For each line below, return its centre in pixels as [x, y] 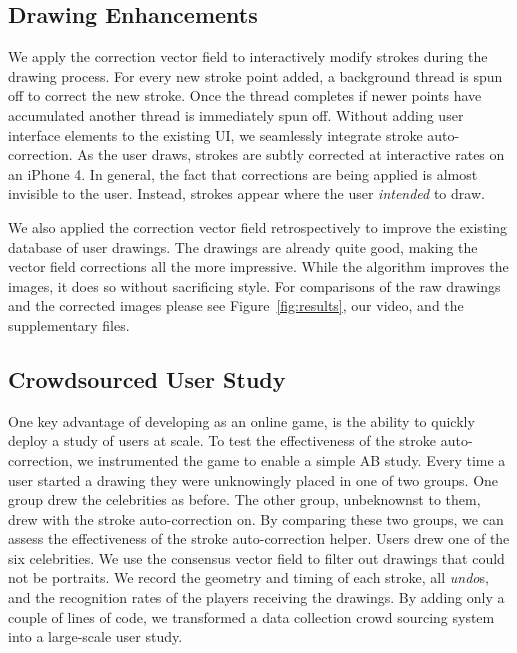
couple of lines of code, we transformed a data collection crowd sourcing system [251, 616]
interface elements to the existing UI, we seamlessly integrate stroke [215, 134]
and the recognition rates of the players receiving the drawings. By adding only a [256, 597]
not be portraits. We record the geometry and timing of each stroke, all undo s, [248, 577]
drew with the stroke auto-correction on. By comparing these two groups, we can [256, 518]
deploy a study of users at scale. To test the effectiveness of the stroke [222, 440]
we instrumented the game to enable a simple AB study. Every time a [291, 459]
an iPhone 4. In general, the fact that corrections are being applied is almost [243, 173]
